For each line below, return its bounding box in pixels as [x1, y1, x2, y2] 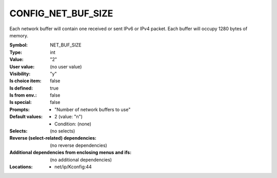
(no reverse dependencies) [50, 142, 107, 148]
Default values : [9, 114, 43, 120]
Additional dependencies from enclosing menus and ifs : [9, 149, 132, 155]
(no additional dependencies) [50, 157, 112, 163]
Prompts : [9, 106, 30, 113]
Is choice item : [9, 78, 42, 84]
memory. [9, 32, 28, 38]
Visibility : [9, 71, 31, 77]
